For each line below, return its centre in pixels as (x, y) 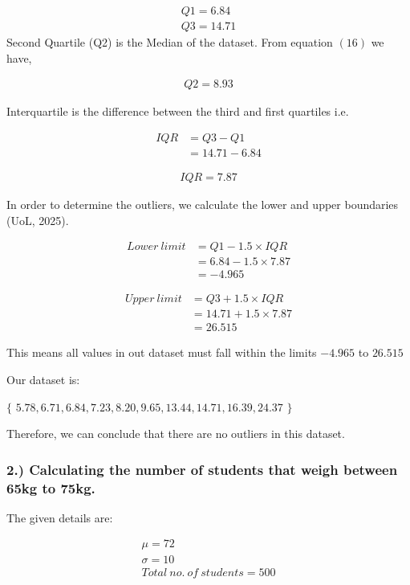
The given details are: (60, 517)
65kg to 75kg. (51, 487)
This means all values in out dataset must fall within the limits (162, 352)
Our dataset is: (43, 379)
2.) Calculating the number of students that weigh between (202, 469)
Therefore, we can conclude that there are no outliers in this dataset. (176, 434)
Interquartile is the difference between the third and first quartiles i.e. (178, 111)
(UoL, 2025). (38, 220)
